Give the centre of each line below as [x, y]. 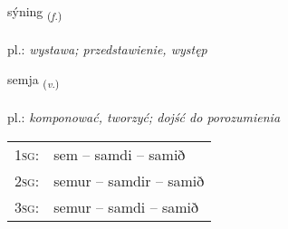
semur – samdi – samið [126, 206]
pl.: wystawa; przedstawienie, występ [107, 48]
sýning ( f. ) [35, 12]
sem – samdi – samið [120, 154]
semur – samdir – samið [129, 180]
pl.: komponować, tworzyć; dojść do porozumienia [144, 117]
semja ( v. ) [34, 81]
